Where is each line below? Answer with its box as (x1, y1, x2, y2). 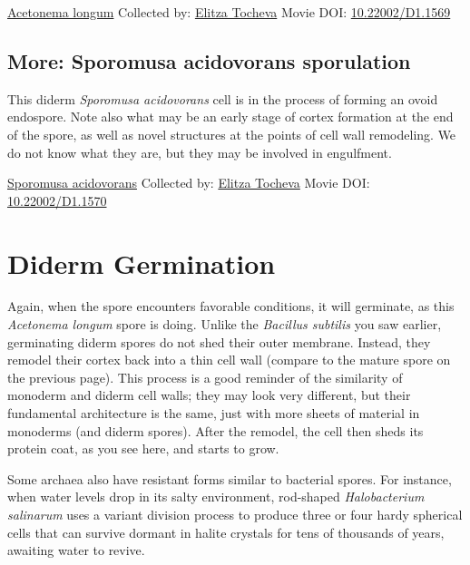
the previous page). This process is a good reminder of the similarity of (7, 367, 403, 386)
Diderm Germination (7, 244, 276, 281)
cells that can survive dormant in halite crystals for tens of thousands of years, (7, 522, 445, 541)
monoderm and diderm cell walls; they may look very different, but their (7, 385, 411, 404)
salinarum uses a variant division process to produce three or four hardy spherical (7, 505, 463, 524)
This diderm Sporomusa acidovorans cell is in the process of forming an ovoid (7, 89, 438, 108)
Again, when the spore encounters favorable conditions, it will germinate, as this (7, 297, 455, 316)
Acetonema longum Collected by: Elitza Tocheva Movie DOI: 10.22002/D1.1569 (7, 3, 451, 21)
